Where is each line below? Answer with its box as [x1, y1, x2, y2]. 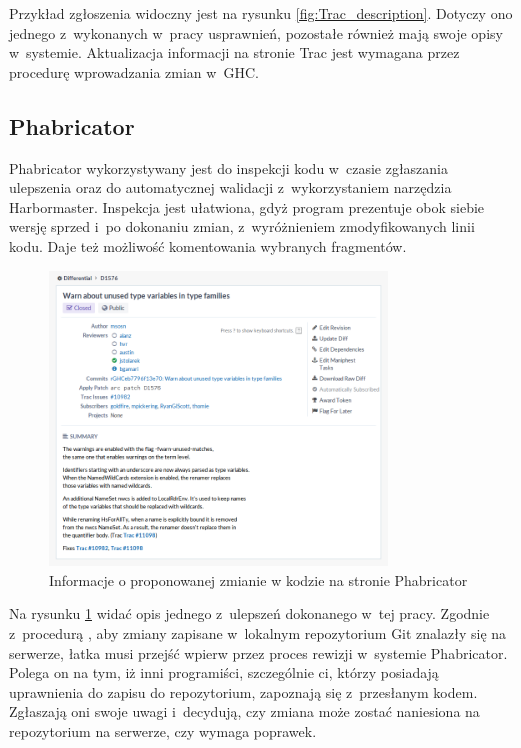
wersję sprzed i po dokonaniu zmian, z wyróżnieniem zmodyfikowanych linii [9, 216, 475, 237]
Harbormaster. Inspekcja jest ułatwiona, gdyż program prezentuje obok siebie [9, 196, 485, 217]
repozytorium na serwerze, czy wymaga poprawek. [9, 721, 317, 742]
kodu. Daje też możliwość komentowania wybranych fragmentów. [9, 235, 407, 256]
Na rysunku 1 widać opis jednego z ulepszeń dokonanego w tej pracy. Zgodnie [9, 603, 490, 624]
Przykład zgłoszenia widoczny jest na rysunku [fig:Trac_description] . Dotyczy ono [9, 3, 513, 23]
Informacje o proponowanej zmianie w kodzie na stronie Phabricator [49, 569, 468, 590]
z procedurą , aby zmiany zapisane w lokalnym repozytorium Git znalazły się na [9, 623, 507, 644]
